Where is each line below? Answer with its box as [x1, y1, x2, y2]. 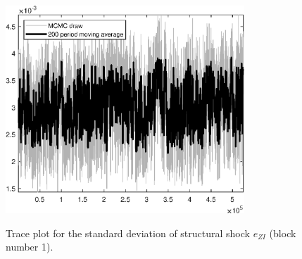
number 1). [6, 239, 54, 254]
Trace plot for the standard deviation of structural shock [6, 225, 250, 240]
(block [269, 225, 296, 240]
